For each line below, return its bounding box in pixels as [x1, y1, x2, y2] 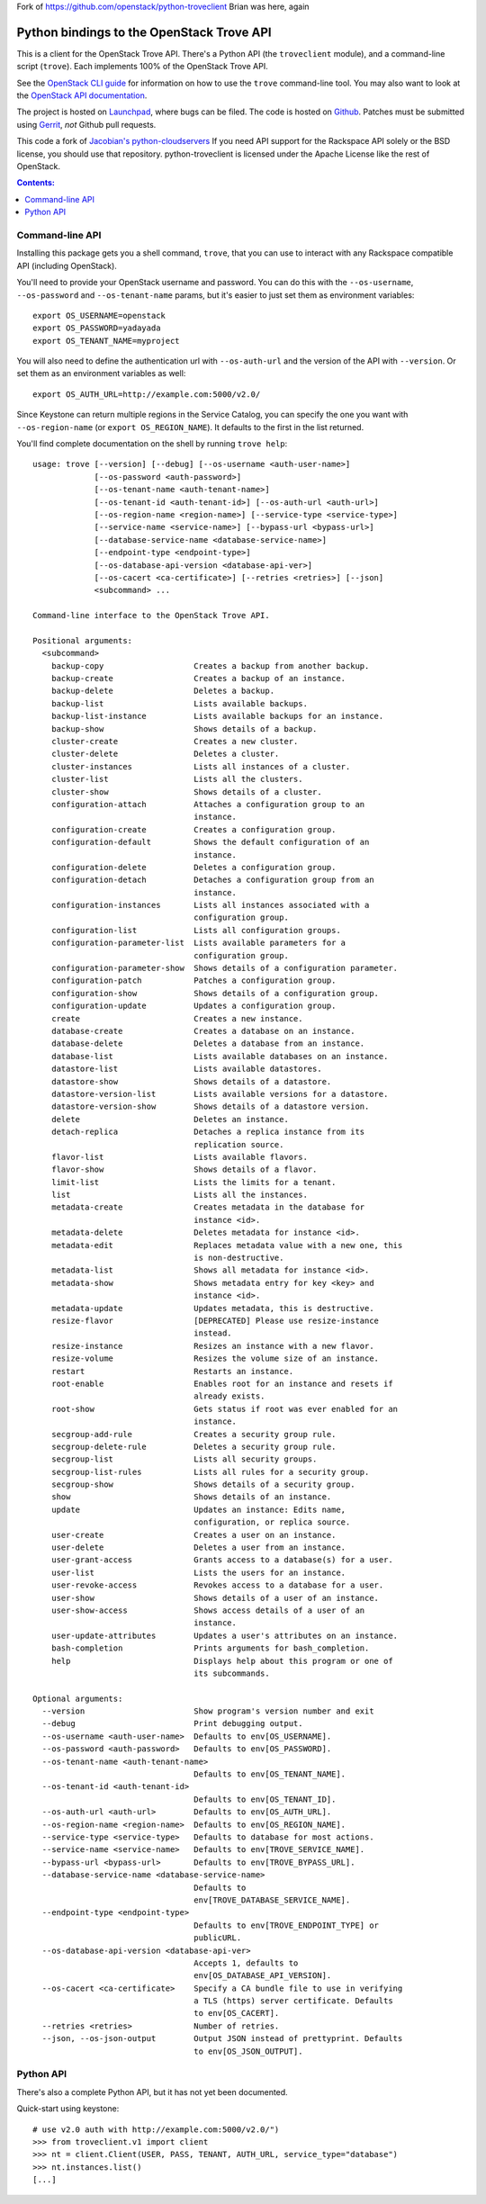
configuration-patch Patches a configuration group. [50, 976, 337, 985]
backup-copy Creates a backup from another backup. [50, 661, 370, 670]
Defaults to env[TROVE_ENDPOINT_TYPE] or [193, 1920, 380, 1930]
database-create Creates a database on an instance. [50, 1026, 355, 1036]
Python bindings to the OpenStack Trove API [16, 24, 272, 40]
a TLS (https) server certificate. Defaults [193, 1996, 393, 2006]
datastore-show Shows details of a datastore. [50, 1076, 332, 1086]
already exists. [193, 1391, 265, 1401]
